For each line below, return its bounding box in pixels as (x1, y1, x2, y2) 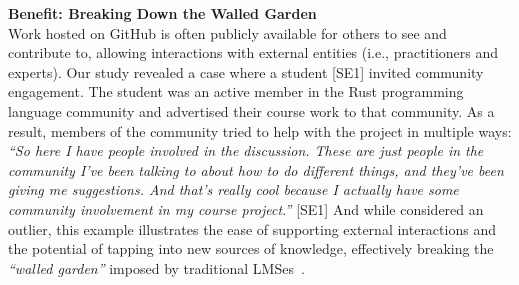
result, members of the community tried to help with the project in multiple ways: (8, 120, 512, 141)
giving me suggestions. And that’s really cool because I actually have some (8, 179, 459, 200)
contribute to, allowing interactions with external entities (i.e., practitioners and (8, 42, 499, 63)
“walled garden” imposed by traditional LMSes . (8, 257, 305, 278)
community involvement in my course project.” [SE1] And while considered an (8, 198, 484, 219)
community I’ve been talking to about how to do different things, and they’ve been (8, 159, 504, 180)
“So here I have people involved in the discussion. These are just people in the (8, 140, 484, 161)
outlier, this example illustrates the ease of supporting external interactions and (8, 218, 496, 239)
